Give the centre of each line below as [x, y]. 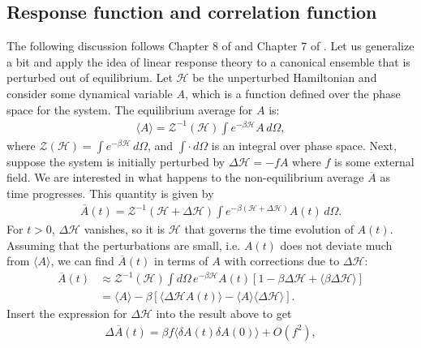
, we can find [82, 261]
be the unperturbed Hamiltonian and [285, 77]
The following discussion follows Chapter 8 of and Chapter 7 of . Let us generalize [210, 46]
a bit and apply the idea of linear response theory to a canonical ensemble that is [208, 61]
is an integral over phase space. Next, [304, 145]
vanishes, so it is [125, 229]
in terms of [181, 261]
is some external [374, 161]
